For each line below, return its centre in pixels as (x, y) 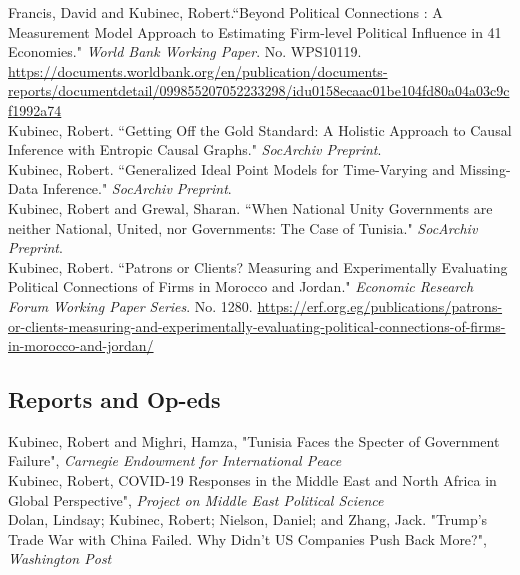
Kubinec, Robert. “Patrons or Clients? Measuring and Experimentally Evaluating (258, 266)
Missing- (485, 168)
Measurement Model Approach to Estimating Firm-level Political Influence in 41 (255, 31)
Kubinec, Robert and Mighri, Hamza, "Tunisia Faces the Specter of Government (254, 440)
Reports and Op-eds (114, 399)
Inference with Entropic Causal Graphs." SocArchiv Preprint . (195, 149)
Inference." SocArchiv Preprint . (137, 188)
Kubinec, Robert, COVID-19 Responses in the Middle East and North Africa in (252, 480)
